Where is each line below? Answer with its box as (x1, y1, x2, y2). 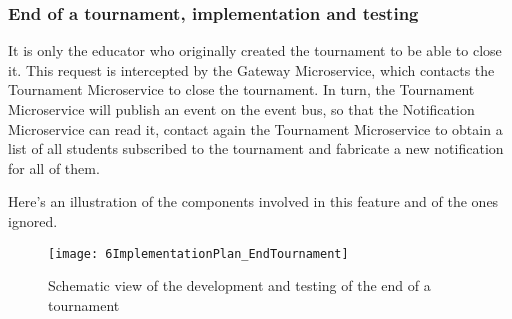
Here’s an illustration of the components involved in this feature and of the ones (8, 191, 499, 212)
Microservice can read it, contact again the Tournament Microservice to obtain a (8, 118, 503, 139)
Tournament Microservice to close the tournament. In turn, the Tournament (8, 79, 475, 100)
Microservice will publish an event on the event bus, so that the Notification (8, 99, 475, 119)
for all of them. (8, 157, 100, 178)
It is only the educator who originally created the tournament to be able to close (8, 40, 502, 61)
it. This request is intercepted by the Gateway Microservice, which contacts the (8, 59, 495, 80)
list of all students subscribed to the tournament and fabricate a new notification (8, 138, 504, 159)
